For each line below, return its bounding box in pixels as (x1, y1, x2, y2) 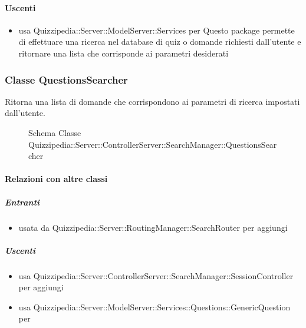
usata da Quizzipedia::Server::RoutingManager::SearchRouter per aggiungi (18, 221, 288, 233)
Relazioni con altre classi (5, 173, 108, 185)
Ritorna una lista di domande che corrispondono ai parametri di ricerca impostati (5, 95, 300, 107)
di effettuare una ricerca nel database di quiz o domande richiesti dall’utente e (18, 35, 301, 48)
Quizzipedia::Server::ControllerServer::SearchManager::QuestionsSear (28, 138, 277, 150)
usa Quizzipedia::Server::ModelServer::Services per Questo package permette (18, 24, 295, 36)
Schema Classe (28, 126, 81, 138)
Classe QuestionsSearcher (5, 72, 128, 87)
